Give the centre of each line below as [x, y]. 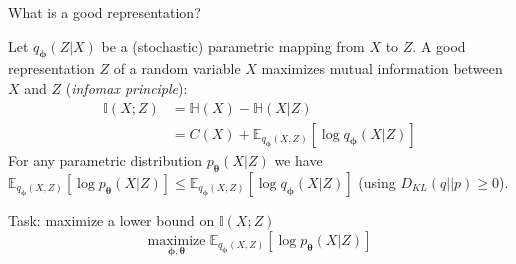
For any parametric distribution [105, 160]
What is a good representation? [104, 12]
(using [377, 181]
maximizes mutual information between [382, 68]
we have [298, 160]
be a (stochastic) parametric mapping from [233, 45]
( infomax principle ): [126, 87]
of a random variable [177, 68]
